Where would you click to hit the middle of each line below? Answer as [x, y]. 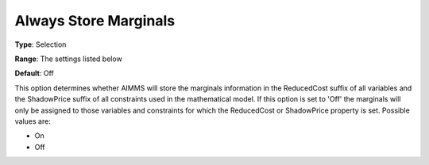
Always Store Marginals [95, 21]
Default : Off [35, 73]
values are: [33, 121]
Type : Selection [41, 44]
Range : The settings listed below [68, 59]
